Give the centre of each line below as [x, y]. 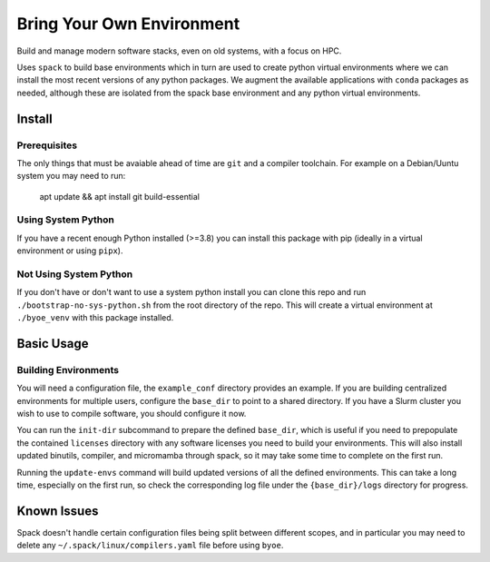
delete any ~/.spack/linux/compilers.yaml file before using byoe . [150, 546]
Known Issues [58, 511]
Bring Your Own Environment [128, 24]
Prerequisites [47, 145]
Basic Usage [53, 344]
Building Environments [68, 370]
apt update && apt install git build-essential [119, 196]
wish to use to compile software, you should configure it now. [132, 414]
